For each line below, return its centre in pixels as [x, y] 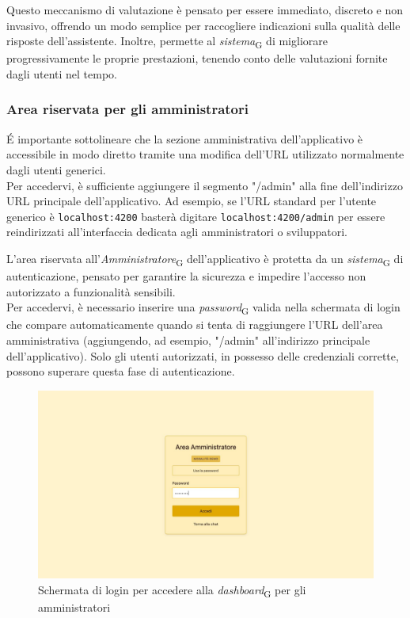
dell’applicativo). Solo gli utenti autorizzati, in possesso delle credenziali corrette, [203, 355]
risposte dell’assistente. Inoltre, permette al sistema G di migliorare [167, 42]
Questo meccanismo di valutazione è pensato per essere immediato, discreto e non [205, 10]
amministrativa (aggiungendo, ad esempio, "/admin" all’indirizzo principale [188, 340]
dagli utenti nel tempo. [62, 73]
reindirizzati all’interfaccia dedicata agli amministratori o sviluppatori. [177, 232]
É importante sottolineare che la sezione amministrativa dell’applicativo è [185, 138]
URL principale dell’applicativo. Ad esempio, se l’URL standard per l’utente [192, 201]
